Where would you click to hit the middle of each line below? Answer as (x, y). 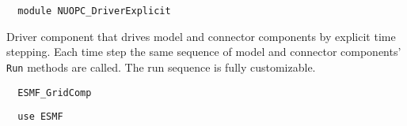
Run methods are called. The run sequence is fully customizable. (161, 67)
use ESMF (40, 117)
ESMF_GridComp (55, 93)
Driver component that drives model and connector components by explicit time (201, 36)
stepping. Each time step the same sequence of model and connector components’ (204, 52)
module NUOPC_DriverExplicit (94, 11)
